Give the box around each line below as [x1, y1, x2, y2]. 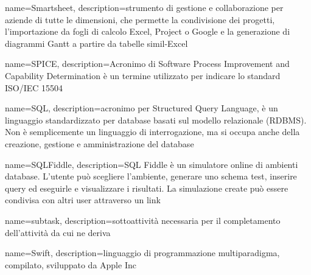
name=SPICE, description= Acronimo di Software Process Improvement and [5, 57, 290, 70]
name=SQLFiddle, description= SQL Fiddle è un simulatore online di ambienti [5, 158, 298, 170]
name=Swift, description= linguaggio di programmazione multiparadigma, [5, 246, 280, 259]
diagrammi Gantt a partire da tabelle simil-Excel [5, 37, 188, 49]
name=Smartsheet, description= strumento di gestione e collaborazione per [5, 1, 284, 13]
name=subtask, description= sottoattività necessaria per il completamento [5, 214, 281, 226]
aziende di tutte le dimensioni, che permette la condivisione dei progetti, [5, 13, 275, 26]
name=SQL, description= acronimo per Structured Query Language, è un [5, 102, 278, 114]
